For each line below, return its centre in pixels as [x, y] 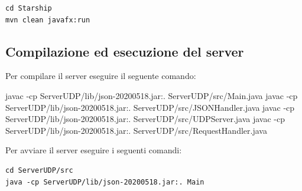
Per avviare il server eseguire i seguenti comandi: [94, 150]
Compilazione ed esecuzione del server [125, 51]
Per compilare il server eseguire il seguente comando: [101, 76]
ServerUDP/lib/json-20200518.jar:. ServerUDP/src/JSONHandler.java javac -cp [150, 107]
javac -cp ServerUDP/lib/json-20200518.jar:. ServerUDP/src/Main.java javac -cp [152, 95]
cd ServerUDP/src [39, 170]
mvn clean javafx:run [48, 20]
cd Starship [29, 8]
